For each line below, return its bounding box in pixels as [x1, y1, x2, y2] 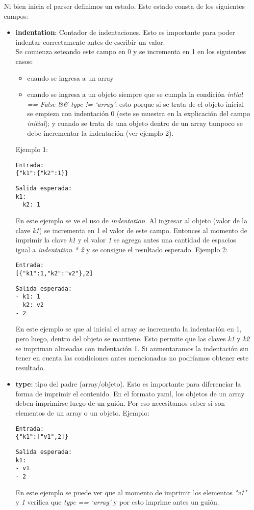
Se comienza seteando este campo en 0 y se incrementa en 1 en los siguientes [15, 46, 246, 57]
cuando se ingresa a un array [27, 72, 114, 83]
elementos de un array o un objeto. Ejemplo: [15, 408, 150, 418]
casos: [15, 56, 33, 66]
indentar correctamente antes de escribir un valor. [15, 36, 165, 47]
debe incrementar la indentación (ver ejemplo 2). [27, 127, 174, 138]
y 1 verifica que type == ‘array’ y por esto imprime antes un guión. [15, 497, 219, 507]
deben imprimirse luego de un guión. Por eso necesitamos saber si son [15, 398, 225, 408]
